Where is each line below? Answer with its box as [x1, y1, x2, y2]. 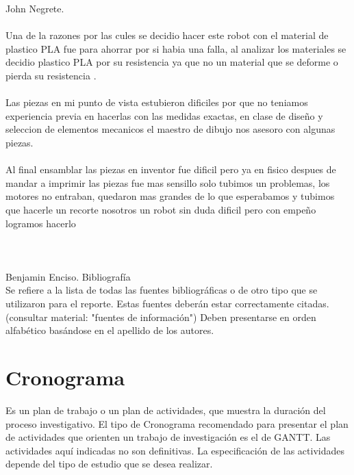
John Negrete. [5, 1, 64, 15]
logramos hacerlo [5, 216, 76, 230]
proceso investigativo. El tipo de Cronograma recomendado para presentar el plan [5, 416, 349, 431]
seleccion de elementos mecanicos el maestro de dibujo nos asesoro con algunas [5, 122, 336, 136]
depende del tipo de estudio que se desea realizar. [5, 457, 213, 471]
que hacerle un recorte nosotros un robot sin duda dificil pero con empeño [5, 202, 316, 216]
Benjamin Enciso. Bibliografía [5, 269, 131, 283]
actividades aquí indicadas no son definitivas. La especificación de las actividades [5, 443, 345, 457]
